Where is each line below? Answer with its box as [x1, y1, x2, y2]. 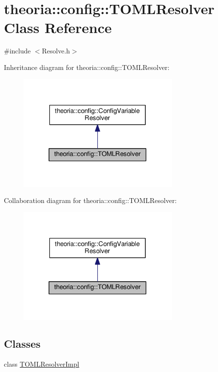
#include [4, 46, 31, 56]
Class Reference [4, 17, 112, 37]
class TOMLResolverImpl [4, 359, 79, 369]
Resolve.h [42, 46, 70, 56]
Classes [4, 336, 41, 351]
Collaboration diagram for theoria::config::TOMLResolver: [4, 195, 177, 205]
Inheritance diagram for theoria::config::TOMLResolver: [4, 62, 170, 72]
